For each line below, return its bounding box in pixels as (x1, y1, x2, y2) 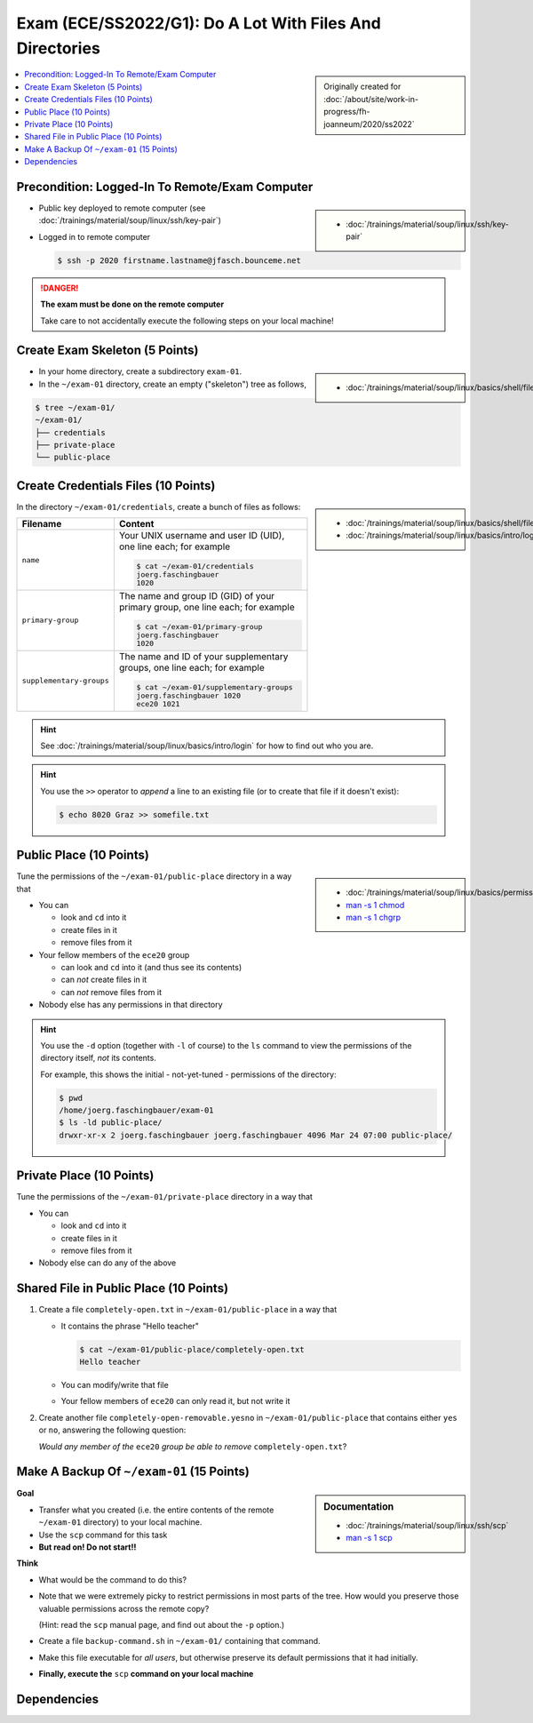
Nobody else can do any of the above (38, 1257, 177, 1268)
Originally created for (323, 81, 402, 92)
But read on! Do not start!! (38, 1542, 137, 1552)
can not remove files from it (60, 986, 162, 997)
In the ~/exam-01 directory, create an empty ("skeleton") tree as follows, (38, 379, 306, 389)
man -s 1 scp (346, 1533, 393, 1544)
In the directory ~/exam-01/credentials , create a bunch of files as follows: (16, 501, 301, 512)
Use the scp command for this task (38, 1529, 168, 1540)
